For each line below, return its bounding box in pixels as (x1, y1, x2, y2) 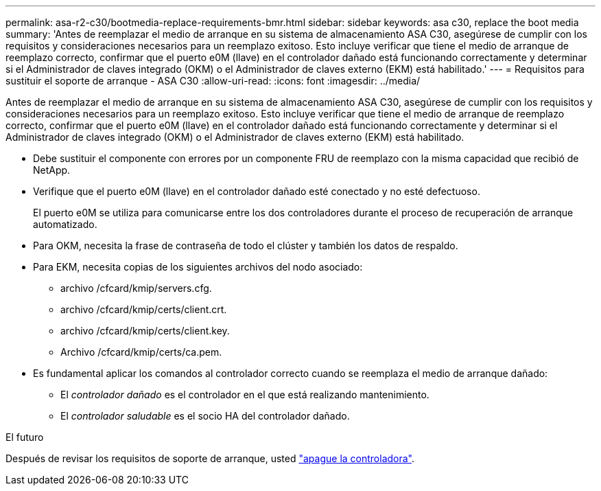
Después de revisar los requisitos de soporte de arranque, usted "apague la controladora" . (5, 453, 415, 464)
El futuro (5, 431, 44, 443)
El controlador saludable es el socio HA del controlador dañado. (60, 410, 350, 422)
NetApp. (33, 164, 71, 176)
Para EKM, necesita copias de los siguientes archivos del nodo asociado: (33, 261, 363, 273)
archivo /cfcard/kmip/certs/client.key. (60, 325, 230, 336)
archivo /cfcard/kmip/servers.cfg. (60, 282, 212, 294)
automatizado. (33, 218, 97, 230)
